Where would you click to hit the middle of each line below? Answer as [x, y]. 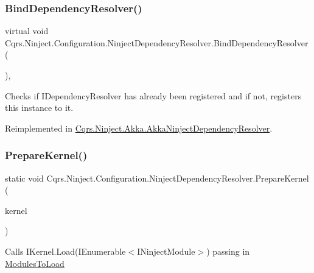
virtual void [27, 31]
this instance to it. [39, 108]
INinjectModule [166, 251]
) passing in [228, 251]
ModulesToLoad [35, 263]
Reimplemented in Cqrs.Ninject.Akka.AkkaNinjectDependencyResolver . [139, 128]
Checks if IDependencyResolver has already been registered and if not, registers [153, 95]
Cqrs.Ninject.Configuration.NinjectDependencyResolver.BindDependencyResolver [157, 42]
